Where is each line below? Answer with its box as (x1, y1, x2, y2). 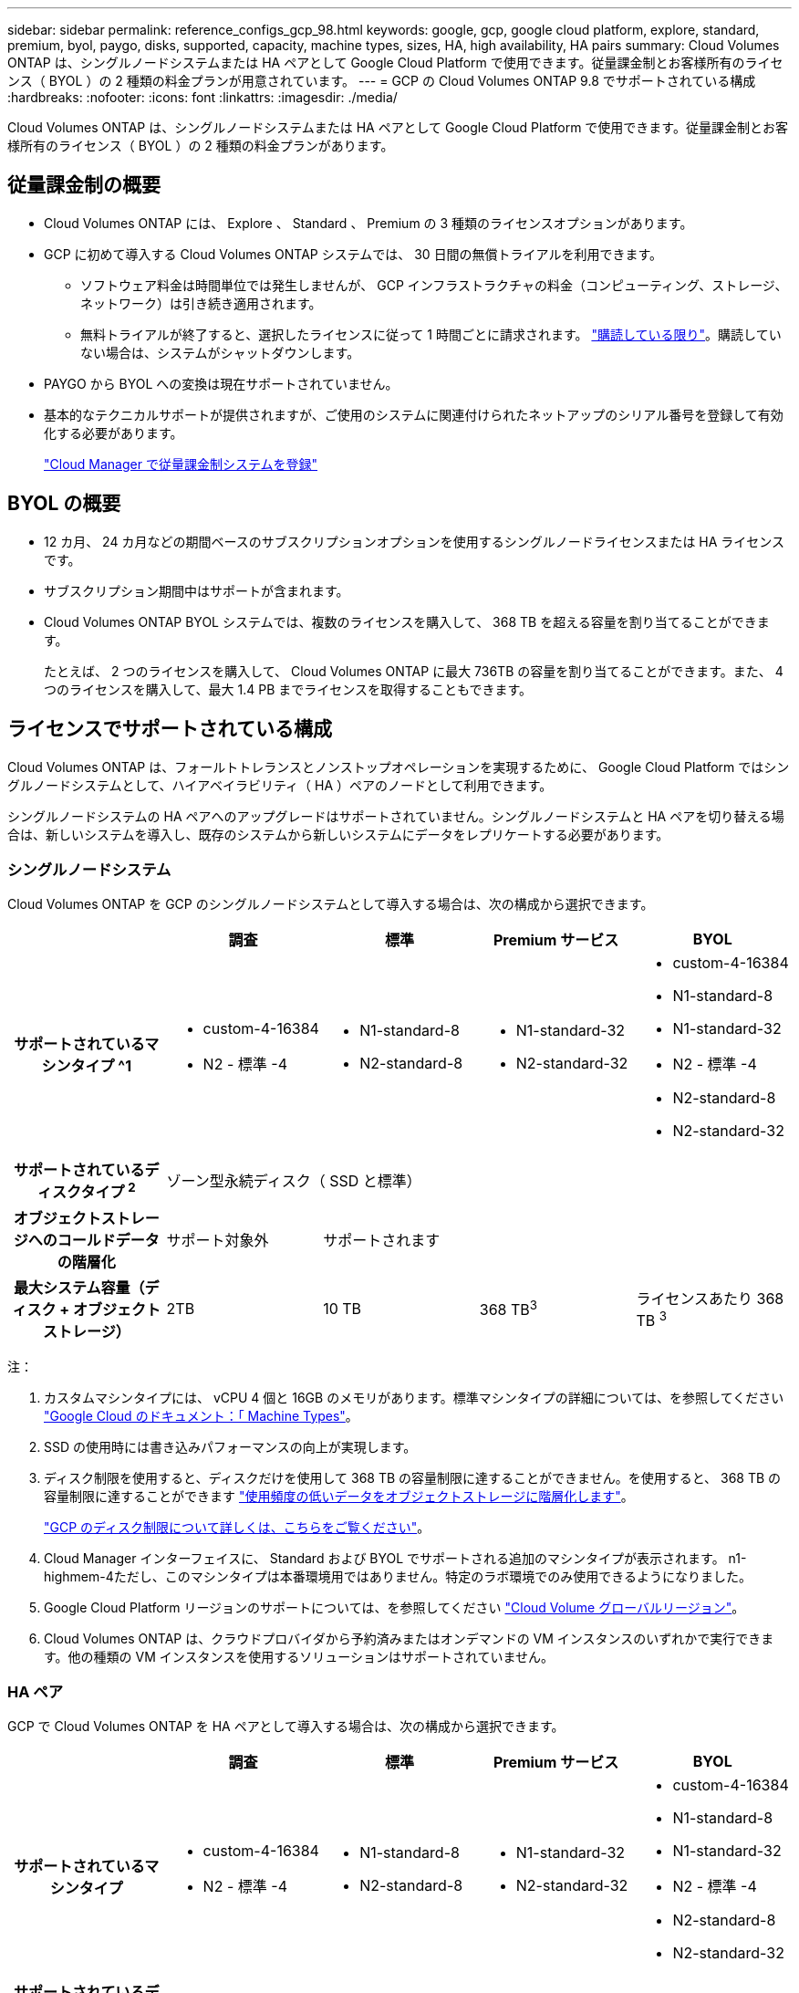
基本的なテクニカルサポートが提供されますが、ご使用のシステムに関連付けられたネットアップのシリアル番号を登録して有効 (44, 406, 783, 423)
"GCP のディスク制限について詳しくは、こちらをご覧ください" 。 (44, 1518, 431, 1535)
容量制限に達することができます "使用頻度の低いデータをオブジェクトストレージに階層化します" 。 (44, 1487, 634, 1504)
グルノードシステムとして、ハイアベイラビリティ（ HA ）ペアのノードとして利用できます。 (7, 777, 553, 793)
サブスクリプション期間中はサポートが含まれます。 (44, 582, 349, 599)
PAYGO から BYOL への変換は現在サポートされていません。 (44, 375, 399, 391)
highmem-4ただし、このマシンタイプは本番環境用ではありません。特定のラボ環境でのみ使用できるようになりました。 (44, 1568, 752, 1584)
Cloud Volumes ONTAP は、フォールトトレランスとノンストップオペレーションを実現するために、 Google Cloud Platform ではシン (7, 758, 790, 775)
